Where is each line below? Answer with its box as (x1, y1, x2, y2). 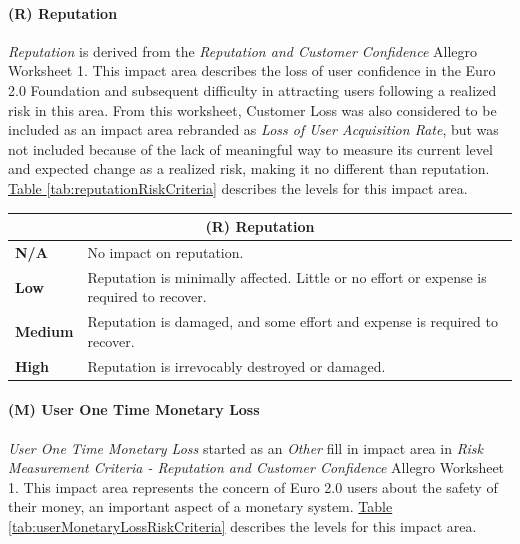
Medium (15, 320, 74, 341)
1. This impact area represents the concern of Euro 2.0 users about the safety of (8, 476, 498, 497)
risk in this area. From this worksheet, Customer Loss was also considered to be (8, 99, 497, 120)
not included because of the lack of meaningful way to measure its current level (8, 138, 493, 159)
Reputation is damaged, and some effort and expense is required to (87, 311, 498, 332)
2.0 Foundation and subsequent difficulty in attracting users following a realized (8, 79, 497, 100)
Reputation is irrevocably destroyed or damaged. (87, 355, 386, 376)
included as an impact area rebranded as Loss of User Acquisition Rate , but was (8, 119, 499, 140)
